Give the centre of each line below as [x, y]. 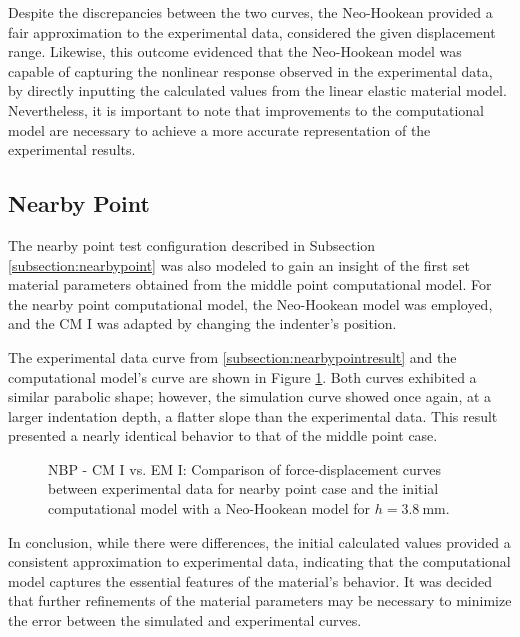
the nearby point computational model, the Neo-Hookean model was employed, [250, 303]
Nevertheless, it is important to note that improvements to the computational [246, 109]
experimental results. [72, 149]
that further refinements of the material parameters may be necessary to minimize [260, 600]
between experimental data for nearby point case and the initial [243, 488]
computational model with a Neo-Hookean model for [209, 508]
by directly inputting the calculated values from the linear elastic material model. [257, 90]
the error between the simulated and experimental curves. [185, 620]
